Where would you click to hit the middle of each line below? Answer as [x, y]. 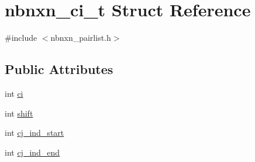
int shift [19, 113]
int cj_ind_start [35, 133]
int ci [14, 93]
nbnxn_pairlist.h [81, 38]
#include [21, 38]
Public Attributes [59, 69]
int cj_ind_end [32, 152]
